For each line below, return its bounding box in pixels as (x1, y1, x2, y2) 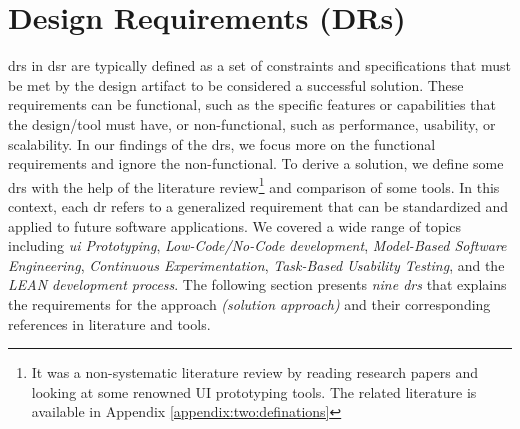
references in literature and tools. (8, 313, 211, 334)
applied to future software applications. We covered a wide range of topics (8, 215, 462, 236)
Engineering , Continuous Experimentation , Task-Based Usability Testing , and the (8, 254, 505, 275)
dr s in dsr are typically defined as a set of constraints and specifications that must (8, 55, 511, 76)
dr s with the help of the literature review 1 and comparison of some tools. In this (8, 173, 500, 197)
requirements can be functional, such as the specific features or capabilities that (8, 94, 496, 115)
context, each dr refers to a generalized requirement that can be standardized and (8, 195, 509, 216)
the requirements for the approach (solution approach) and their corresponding (8, 293, 491, 314)
